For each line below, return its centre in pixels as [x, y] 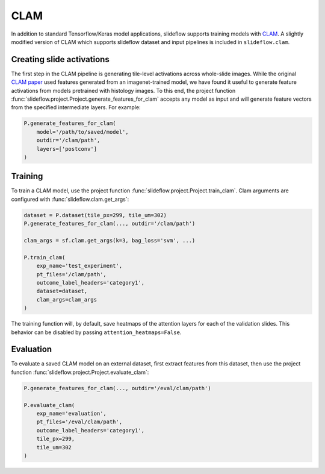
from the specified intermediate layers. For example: [76, 107]
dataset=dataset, [62, 291]
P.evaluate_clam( [49, 405]
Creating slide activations [60, 59]
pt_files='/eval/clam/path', [79, 422]
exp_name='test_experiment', [79, 266]
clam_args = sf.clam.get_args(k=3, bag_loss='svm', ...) [110, 240]
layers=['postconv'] [67, 149]
